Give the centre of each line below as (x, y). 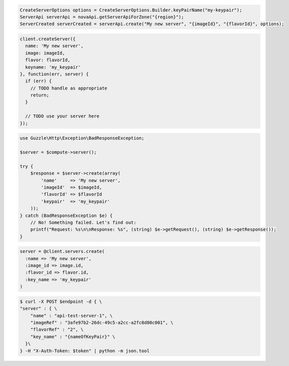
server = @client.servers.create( (62, 252)
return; (40, 95)
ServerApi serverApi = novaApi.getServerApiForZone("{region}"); (102, 17)
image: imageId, (45, 53)
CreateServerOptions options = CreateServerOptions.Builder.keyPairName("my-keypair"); (131, 10)
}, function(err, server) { (54, 74)
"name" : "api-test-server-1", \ (71, 316)
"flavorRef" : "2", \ (57, 330)
